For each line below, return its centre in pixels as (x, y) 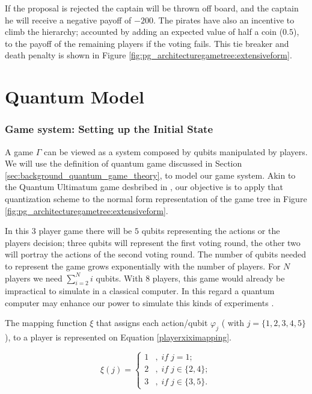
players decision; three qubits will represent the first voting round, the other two (153, 242)
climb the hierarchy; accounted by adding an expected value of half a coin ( (144, 32)
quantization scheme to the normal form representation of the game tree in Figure (156, 198)
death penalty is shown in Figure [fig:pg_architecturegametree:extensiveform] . (148, 55)
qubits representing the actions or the (211, 231)
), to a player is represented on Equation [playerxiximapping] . (118, 337)
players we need (34, 278)
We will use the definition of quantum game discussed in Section (124, 163)
